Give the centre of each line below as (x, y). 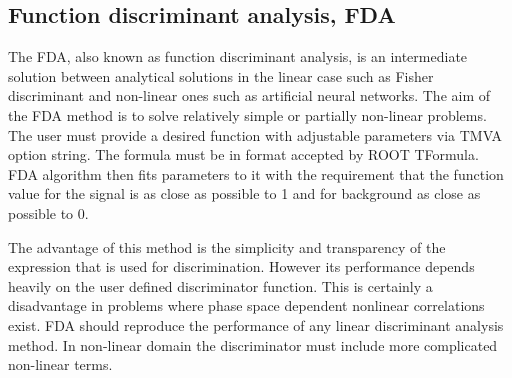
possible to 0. (48, 212)
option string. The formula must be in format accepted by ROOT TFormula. (243, 154)
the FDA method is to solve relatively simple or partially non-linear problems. (247, 114)
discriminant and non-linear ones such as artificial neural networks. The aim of (249, 95)
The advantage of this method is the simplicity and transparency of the (227, 246)
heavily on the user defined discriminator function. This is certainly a (220, 285)
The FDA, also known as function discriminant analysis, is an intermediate (238, 56)
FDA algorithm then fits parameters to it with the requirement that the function (256, 173)
